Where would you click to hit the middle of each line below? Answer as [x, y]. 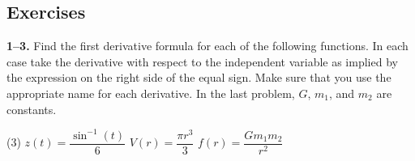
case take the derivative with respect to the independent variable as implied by [202, 61]
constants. [32, 109]
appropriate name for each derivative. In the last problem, [151, 93]
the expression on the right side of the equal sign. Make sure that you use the [199, 77]
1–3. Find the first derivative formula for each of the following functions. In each [207, 46]
